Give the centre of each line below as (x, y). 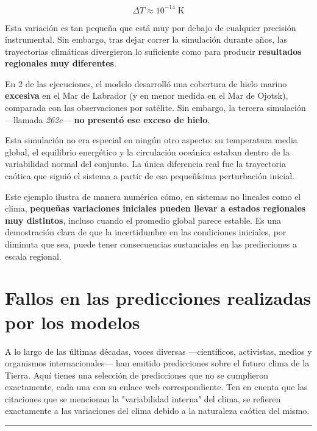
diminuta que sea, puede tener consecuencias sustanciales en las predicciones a (151, 244)
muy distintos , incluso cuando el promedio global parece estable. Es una (143, 220)
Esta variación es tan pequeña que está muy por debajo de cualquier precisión (151, 27)
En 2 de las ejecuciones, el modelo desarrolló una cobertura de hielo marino (146, 83)
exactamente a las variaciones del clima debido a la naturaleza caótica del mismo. (157, 411)
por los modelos (73, 322)
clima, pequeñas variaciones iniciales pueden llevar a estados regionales (155, 208)
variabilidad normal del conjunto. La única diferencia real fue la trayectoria (145, 164)
